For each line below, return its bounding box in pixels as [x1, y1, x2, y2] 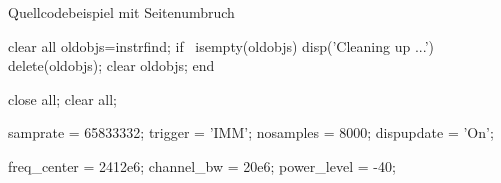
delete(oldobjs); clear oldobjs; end [8, 55, 215, 76]
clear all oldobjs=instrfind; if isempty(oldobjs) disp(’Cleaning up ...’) [8, 35, 435, 56]
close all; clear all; [8, 88, 117, 109]
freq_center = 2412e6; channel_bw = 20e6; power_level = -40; [8, 155, 396, 176]
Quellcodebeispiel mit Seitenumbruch [8, 2, 235, 22]
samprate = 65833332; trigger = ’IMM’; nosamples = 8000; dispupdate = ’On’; [8, 122, 494, 143]
